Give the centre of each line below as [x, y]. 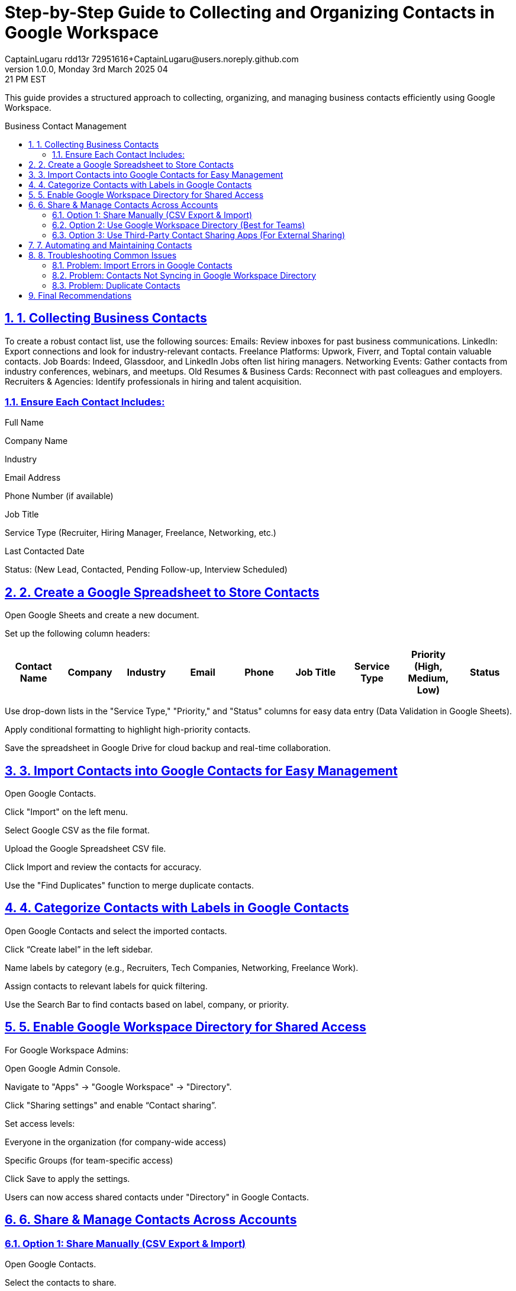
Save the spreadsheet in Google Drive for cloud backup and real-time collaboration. [168, 748]
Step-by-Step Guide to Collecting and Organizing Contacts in [250, 12]
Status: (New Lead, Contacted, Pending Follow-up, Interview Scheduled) [146, 570]
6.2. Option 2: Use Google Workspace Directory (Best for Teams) [179, 225]
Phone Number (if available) [59, 496]
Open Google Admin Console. [63, 1068]
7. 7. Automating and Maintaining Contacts [110, 245]
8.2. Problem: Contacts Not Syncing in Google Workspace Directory [184, 275]
